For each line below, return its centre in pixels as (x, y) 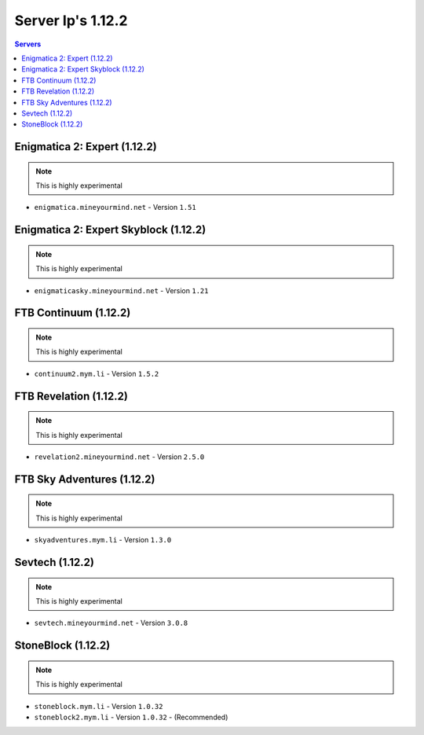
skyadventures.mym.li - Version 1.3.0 (103, 540)
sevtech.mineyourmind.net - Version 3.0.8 (111, 623)
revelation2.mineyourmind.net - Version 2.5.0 (119, 457)
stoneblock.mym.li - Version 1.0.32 (99, 706)
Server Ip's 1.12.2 (71, 20)
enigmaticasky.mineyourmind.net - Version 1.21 (121, 290)
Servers (28, 44)
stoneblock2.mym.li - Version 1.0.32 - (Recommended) (131, 717)
